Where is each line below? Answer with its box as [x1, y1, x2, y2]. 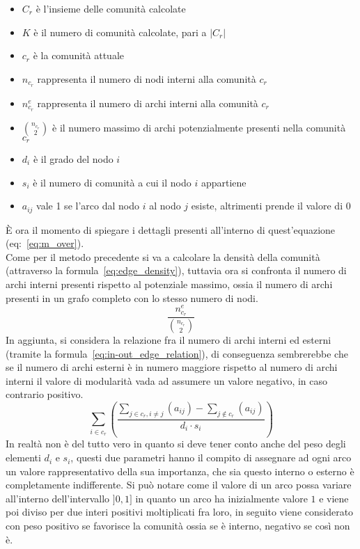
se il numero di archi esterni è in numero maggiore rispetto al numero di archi [6, 360, 338, 374]
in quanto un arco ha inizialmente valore [135, 491, 308, 505]
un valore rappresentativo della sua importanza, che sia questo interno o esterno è [6, 463, 354, 478]
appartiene [201, 175, 246, 189]
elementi [6, 450, 41, 465]
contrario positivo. [6, 387, 84, 401]
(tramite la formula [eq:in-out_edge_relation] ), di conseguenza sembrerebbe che [6, 346, 348, 360]
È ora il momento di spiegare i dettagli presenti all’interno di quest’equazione [6, 222, 336, 237]
